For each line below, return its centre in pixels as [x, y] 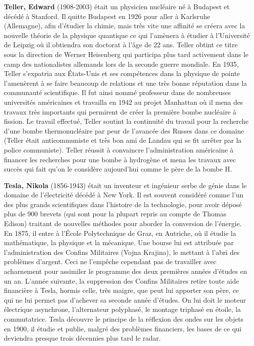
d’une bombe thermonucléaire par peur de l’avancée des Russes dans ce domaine [124, 130]
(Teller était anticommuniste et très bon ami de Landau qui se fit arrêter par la [123, 140]
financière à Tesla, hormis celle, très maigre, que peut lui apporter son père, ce [121, 290]
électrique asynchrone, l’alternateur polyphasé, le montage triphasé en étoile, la [122, 309]
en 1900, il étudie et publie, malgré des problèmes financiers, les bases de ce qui [123, 328]
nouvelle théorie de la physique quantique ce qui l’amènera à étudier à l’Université [127, 35]
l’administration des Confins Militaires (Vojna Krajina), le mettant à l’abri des [122, 252]
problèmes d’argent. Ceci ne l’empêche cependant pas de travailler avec [110, 261]
